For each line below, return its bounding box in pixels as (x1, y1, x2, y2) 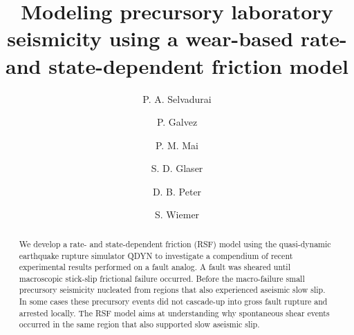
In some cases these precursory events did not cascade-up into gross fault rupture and (19, 296, 328, 307)
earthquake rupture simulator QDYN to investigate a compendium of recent (19, 249, 293, 261)
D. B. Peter (152, 184, 202, 198)
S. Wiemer (154, 207, 200, 222)
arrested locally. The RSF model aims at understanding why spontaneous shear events (19, 307, 330, 318)
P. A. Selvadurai (142, 91, 212, 106)
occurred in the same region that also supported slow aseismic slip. (19, 318, 260, 330)
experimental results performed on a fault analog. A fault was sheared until (19, 261, 290, 273)
